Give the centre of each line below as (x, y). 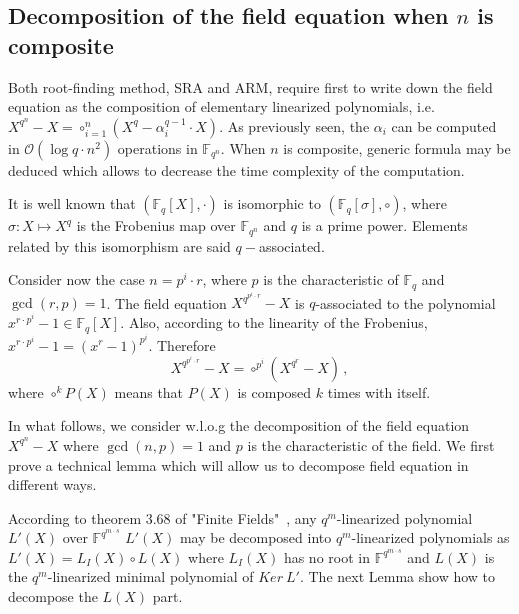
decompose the (53, 596)
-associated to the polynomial (405, 302)
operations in (157, 147)
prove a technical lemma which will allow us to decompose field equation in (238, 464)
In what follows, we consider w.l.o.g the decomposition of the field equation (239, 425)
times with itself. (379, 391)
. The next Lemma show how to (397, 576)
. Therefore (182, 344)
